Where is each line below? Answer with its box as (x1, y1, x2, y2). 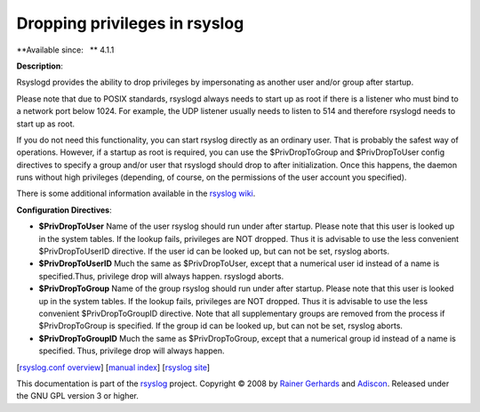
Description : (16, 61, 64, 71)
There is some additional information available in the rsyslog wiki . (16, 188, 256, 199)
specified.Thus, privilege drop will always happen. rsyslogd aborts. (38, 271, 284, 281)
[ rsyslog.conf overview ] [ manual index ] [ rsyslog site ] (16, 361, 211, 373)
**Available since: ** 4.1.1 (16, 44, 115, 55)
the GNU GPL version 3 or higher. (16, 391, 140, 401)
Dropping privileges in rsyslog (16, 13, 244, 33)
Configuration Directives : (16, 205, 113, 215)
